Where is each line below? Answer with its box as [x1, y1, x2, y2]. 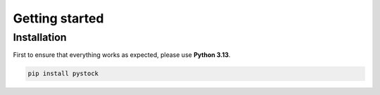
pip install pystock [27, 70, 99, 77]
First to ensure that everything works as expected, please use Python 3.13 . [13, 51, 231, 59]
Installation [13, 31, 67, 44]
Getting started [13, 11, 104, 26]
